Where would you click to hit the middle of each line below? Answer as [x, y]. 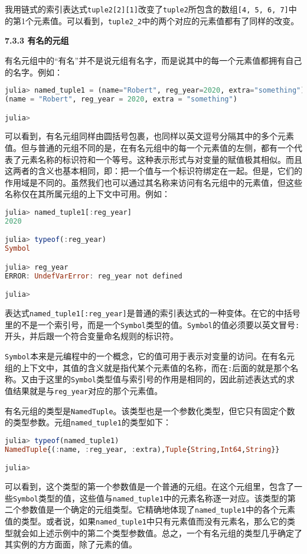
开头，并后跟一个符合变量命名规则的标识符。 [92, 336]
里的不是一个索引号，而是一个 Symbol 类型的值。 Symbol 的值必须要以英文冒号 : [152, 324]
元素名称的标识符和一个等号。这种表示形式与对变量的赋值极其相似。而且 [161, 159]
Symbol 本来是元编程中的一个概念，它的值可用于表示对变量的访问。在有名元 [150, 355]
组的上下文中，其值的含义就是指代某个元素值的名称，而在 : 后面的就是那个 [148, 367]
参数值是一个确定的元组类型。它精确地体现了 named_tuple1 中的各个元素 [158, 509]
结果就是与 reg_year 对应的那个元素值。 [88, 390]
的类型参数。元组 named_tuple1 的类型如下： [88, 422]
